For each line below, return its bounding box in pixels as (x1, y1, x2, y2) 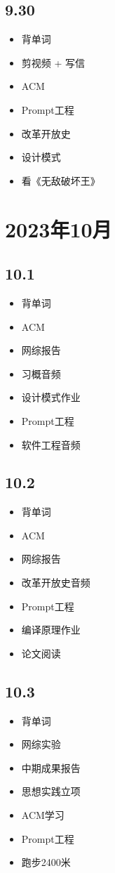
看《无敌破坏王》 (21, 173, 100, 188)
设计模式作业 (21, 390, 81, 405)
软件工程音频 (21, 437, 81, 452)
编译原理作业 (21, 622, 81, 637)
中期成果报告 (21, 760, 81, 775)
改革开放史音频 (21, 575, 90, 590)
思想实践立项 (21, 784, 81, 799)
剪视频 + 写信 (21, 55, 86, 70)
